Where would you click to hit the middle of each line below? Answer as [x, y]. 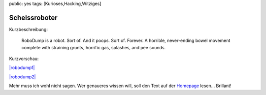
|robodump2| [22, 77]
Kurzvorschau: [24, 59]
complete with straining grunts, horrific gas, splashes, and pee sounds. [94, 47]
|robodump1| [22, 68]
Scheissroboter [33, 17]
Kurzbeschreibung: [28, 29]
